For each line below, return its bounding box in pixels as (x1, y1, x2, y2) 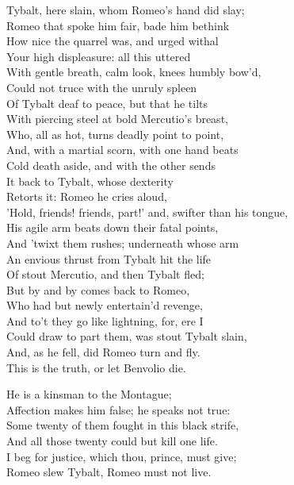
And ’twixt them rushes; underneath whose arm (6, 234, 239, 251)
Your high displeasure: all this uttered (6, 48, 191, 64)
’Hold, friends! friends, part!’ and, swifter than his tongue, (6, 203, 288, 220)
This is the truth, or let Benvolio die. (6, 359, 186, 375)
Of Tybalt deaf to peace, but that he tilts (6, 94, 208, 111)
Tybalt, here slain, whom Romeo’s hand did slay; (6, 2, 245, 17)
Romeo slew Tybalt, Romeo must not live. (6, 464, 212, 480)
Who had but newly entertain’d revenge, (6, 297, 203, 314)
